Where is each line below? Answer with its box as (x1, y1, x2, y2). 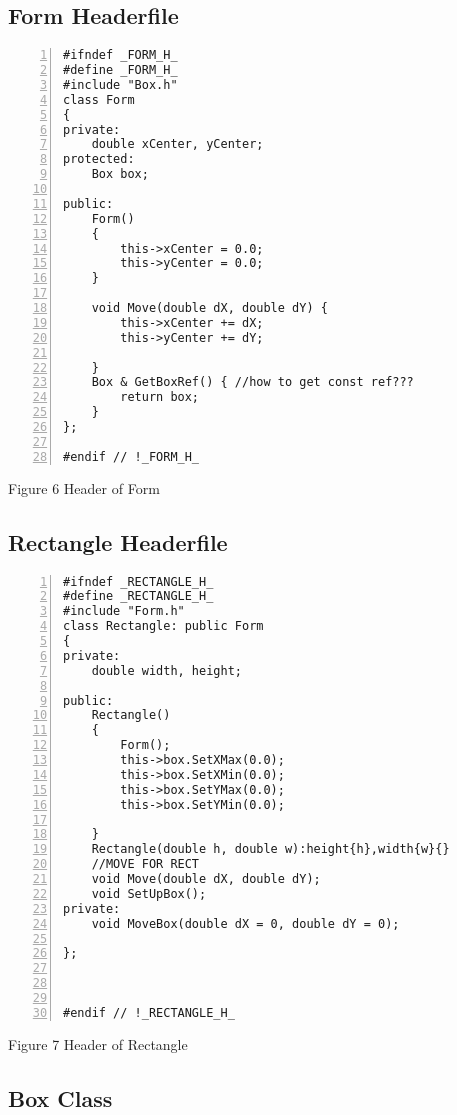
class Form (63, 92, 135, 107)
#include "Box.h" (63, 77, 178, 92)
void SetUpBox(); (91, 886, 207, 901)
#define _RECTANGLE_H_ (63, 589, 214, 604)
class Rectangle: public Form (63, 619, 264, 634)
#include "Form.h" (63, 604, 185, 619)
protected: (63, 152, 135, 167)
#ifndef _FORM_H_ (63, 48, 178, 63)
